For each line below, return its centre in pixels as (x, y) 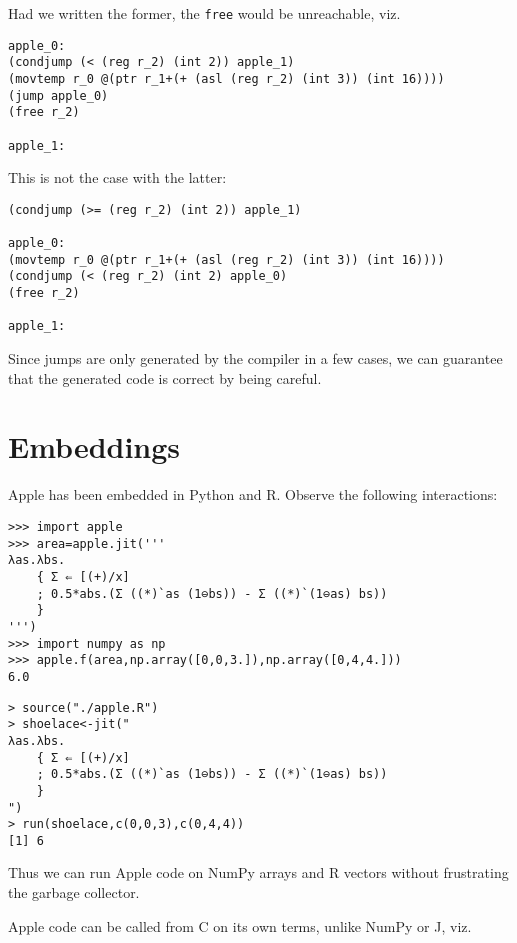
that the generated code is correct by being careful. (165, 377)
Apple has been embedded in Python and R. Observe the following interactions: (253, 494)
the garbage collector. (74, 892)
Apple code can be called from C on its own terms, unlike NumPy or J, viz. (240, 925)
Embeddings (94, 446)
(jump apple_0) (58, 95)
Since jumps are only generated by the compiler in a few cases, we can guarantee (255, 358)
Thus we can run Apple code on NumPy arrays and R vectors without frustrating (258, 872)
